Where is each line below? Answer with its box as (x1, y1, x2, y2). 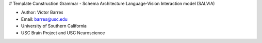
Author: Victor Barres (21, 10, 64, 15)
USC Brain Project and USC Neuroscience (21, 29, 105, 36)
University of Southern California (21, 23, 87, 29)
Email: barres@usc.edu (21, 16, 68, 22)
